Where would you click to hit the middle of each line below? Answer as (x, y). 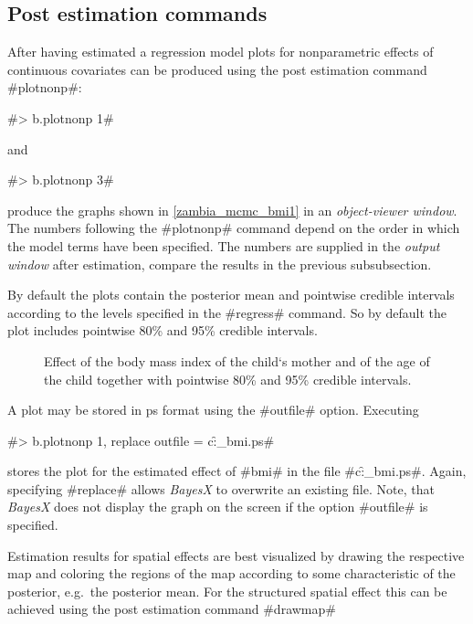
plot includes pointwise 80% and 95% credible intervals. (163, 330)
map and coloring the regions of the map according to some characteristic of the (231, 573)
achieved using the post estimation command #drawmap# (172, 609)
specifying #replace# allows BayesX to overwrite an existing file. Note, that (221, 488)
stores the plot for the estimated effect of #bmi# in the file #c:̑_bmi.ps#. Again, (237, 471)
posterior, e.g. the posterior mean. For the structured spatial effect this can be (227, 591)
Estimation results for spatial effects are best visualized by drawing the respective (236, 555)
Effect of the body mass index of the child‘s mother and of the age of (237, 360)
